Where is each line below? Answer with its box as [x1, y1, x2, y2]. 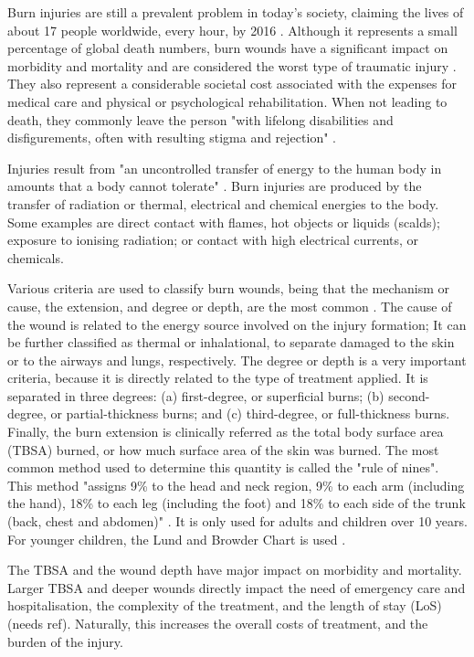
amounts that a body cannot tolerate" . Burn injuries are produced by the [7, 176, 422, 196]
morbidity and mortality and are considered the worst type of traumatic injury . [7, 56, 457, 75]
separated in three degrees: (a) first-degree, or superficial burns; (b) [7, 386, 384, 405]
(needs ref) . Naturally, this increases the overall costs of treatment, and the [7, 614, 428, 632]
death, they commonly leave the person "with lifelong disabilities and [7, 110, 394, 129]
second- [388, 386, 430, 405]
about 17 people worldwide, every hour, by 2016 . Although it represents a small [7, 20, 458, 39]
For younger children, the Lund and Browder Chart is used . [7, 529, 346, 548]
